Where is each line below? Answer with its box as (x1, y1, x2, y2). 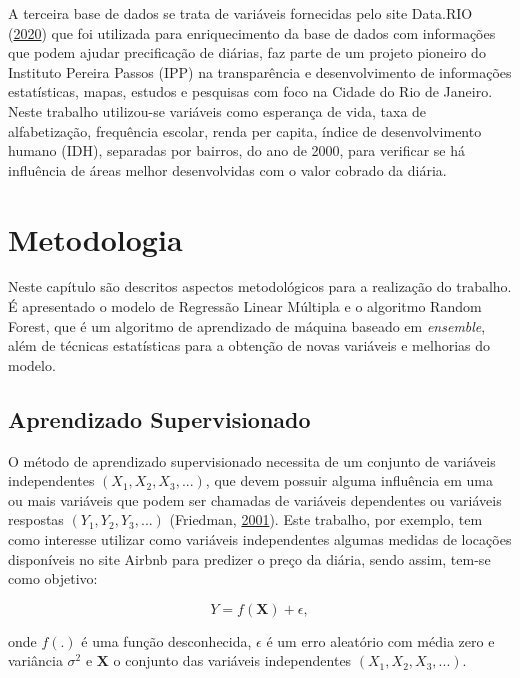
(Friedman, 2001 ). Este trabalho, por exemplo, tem (169, 509, 483, 530)
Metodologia (8, 218, 183, 259)
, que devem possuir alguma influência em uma (205, 470, 494, 491)
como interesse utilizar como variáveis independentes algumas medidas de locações (8, 529, 512, 550)
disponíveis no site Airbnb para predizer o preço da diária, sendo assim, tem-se (8, 548, 491, 569)
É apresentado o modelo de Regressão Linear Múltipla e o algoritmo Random (8, 296, 482, 317)
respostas (8, 509, 64, 530)
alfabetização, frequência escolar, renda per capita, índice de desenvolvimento (8, 120, 482, 141)
